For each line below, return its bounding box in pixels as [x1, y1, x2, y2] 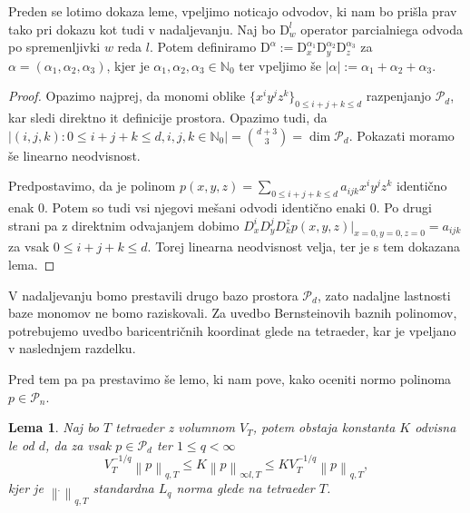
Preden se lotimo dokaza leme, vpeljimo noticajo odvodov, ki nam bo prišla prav [8, 2, 457, 20]
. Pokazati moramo [348, 125, 455, 144]
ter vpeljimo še [239, 55, 322, 74]
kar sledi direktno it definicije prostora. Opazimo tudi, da [8, 108, 328, 127]
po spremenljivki [8, 37, 101, 56]
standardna [93, 478, 154, 498]
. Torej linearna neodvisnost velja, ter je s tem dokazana [147, 237, 461, 256]
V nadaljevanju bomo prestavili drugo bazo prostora [8, 285, 299, 304]
